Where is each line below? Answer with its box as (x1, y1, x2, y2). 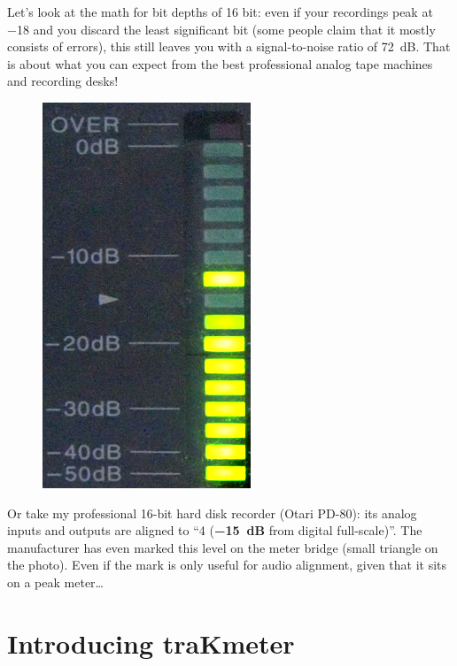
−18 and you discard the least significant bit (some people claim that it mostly (7, 19, 436, 38)
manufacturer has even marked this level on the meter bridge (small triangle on (7, 538, 438, 556)
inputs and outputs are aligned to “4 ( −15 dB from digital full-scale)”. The (7, 521, 422, 540)
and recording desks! (7, 72, 119, 90)
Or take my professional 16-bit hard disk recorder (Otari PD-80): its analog (7, 503, 417, 522)
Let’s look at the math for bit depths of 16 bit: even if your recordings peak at (7, 3, 433, 20)
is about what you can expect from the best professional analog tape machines (7, 54, 433, 73)
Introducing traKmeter (7, 624, 295, 661)
